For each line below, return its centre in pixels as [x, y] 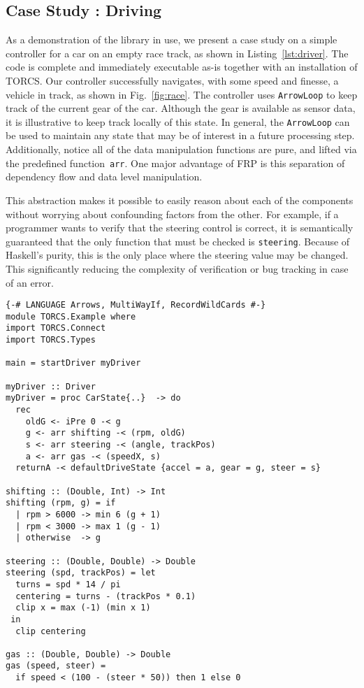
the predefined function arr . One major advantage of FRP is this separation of [175, 163]
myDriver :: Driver [51, 386]
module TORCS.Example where [71, 316]
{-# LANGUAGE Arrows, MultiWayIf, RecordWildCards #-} [136, 305]
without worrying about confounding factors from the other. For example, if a [172, 214]
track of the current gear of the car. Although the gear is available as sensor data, [181, 108]
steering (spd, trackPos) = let [81, 573]
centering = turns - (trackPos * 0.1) [106, 596]
